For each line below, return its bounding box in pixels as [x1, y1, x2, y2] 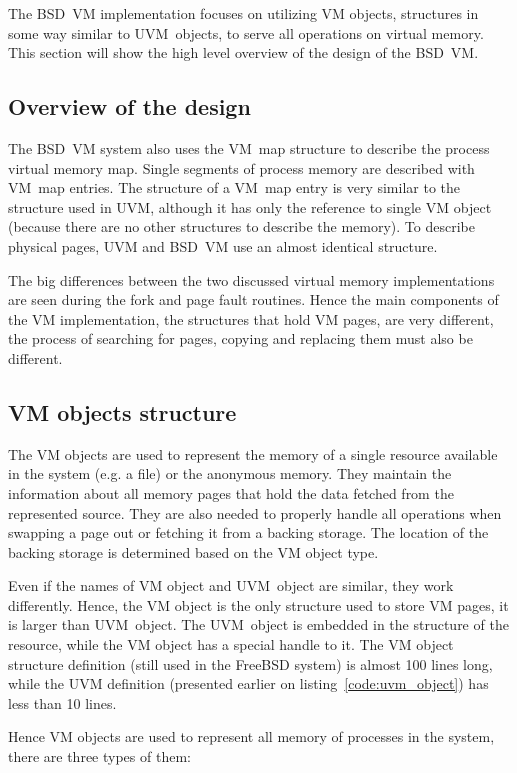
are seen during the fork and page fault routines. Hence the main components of [8, 289, 499, 310]
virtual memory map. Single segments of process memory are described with [8, 157, 475, 178]
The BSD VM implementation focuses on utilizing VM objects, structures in [8, 3, 479, 23]
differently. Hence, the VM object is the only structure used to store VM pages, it [8, 594, 509, 615]
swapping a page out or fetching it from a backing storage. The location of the [8, 522, 489, 543]
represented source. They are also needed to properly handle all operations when [8, 502, 502, 523]
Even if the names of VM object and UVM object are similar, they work [8, 575, 454, 596]
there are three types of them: [8, 746, 191, 767]
